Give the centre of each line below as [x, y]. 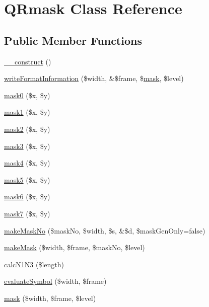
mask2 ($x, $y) [27, 129]
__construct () [28, 61]
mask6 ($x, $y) [27, 197]
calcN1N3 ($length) [34, 264]
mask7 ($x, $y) [27, 213]
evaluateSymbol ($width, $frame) [55, 281]
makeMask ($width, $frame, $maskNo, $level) [75, 247]
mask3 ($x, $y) [27, 146]
